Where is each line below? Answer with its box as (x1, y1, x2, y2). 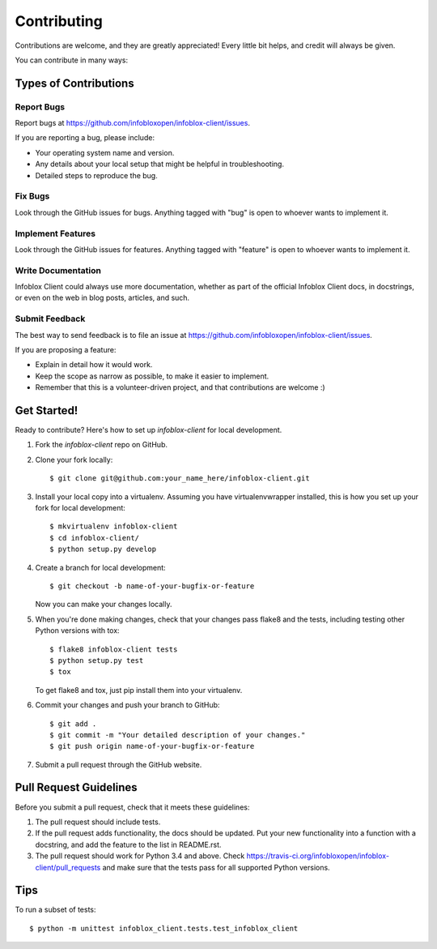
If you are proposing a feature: (15, 345, 117, 354)
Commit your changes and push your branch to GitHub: (35, 700, 220, 710)
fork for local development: (35, 503, 125, 513)
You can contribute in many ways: (15, 55, 129, 65)
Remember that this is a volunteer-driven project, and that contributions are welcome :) (35, 383, 325, 392)
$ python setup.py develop (49, 545, 157, 554)
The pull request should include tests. (35, 817, 161, 827)
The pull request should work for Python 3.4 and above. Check (35, 851, 245, 861)
